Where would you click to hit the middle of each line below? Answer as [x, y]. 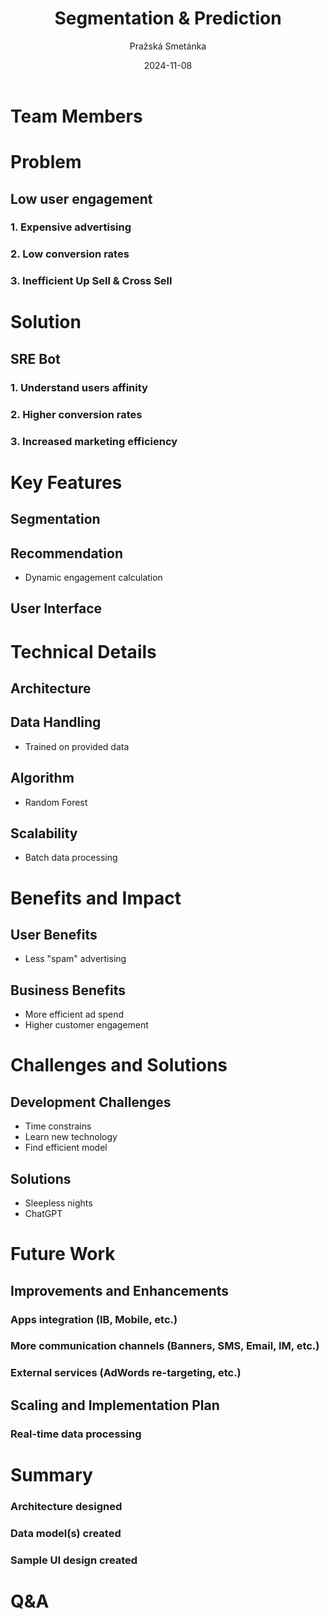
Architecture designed [66, 1506]
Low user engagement [81, 198]
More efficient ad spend [74, 1014]
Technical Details [83, 651]
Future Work [63, 1254]
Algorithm [42, 778]
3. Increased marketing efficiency [94, 441]
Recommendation [66, 553]
